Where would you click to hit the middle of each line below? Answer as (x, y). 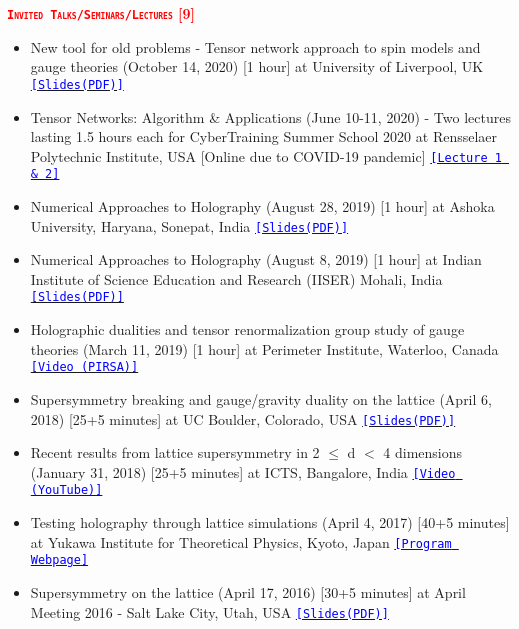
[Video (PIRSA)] (84, 367)
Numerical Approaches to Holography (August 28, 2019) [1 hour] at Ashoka (262, 206)
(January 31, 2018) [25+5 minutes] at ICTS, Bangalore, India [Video (243, 471)
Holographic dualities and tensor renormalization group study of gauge (247, 329)
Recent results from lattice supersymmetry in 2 (175, 452)
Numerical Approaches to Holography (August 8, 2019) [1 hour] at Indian (256, 259)
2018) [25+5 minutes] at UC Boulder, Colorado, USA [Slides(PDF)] (243, 418)
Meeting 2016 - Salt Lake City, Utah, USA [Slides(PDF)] (209, 611)
